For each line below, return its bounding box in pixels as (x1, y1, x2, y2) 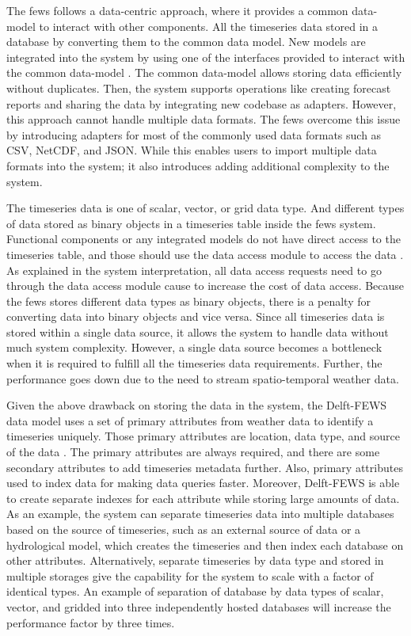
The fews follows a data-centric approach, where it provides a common (6, 2, 348, 18)
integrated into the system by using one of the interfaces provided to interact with (6, 48, 405, 65)
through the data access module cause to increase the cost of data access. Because (6, 277, 405, 294)
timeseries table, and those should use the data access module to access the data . (6, 246, 404, 262)
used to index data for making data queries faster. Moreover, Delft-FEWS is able (6, 474, 400, 491)
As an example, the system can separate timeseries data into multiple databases (6, 505, 394, 522)
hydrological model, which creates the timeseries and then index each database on (6, 536, 404, 553)
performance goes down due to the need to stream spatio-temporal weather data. (6, 370, 399, 387)
